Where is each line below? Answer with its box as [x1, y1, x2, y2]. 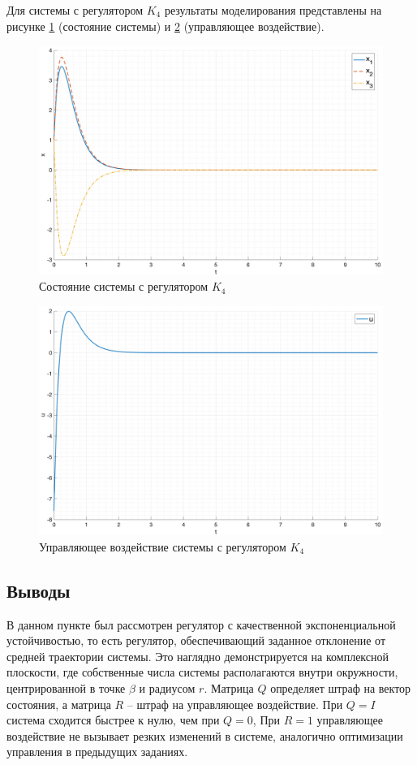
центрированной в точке [6, 679, 126, 696]
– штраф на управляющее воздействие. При [127, 695, 343, 712]
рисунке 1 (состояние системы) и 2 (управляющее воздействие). [6, 17, 325, 34]
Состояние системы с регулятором [39, 278, 208, 295]
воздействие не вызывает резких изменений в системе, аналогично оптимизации [6, 727, 403, 744]
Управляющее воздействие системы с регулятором [39, 538, 286, 555]
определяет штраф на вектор [270, 679, 411, 696]
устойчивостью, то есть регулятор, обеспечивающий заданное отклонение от [6, 632, 386, 649]
